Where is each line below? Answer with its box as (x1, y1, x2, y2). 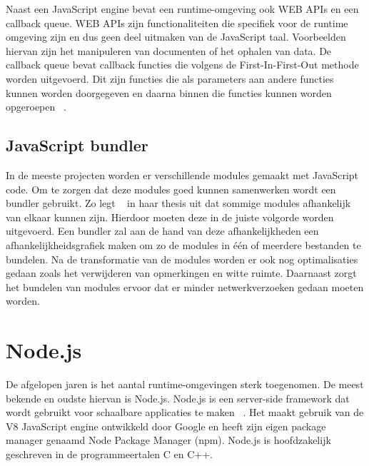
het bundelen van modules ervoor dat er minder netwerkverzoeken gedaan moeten (6, 279, 364, 294)
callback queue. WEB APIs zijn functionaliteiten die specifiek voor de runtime (6, 15, 348, 30)
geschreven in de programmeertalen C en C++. (6, 446, 213, 461)
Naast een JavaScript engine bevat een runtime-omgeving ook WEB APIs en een (6, 1, 359, 16)
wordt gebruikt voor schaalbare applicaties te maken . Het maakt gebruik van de (6, 405, 364, 420)
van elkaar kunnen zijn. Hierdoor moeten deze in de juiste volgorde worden (6, 209, 334, 224)
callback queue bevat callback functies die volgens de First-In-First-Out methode (6, 57, 359, 72)
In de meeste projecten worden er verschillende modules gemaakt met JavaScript (6, 167, 359, 182)
